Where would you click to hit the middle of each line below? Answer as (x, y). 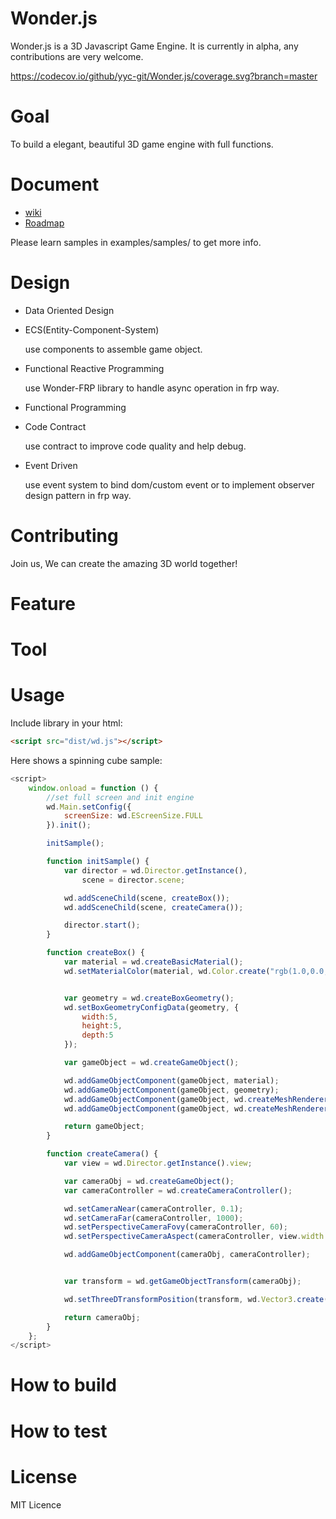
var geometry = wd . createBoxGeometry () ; (149, 998)
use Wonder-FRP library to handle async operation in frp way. (152, 388)
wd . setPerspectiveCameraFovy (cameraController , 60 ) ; (175, 1227)
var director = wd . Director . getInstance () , (155, 870)
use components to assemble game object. (113, 349)
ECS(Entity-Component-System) (92, 329)
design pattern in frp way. (78, 495)
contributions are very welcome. (77, 56)
